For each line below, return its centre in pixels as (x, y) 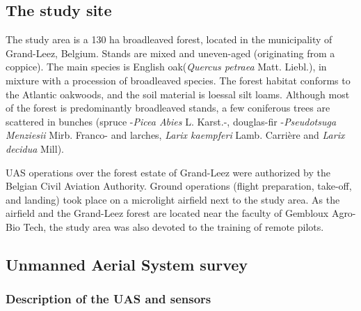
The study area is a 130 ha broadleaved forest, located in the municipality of (169, 39)
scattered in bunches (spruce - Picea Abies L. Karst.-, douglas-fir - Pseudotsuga (171, 121)
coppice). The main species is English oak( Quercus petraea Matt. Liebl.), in (166, 67)
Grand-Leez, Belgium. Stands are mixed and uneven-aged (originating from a (170, 53)
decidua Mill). (35, 148)
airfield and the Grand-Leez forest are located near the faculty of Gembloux (167, 213)
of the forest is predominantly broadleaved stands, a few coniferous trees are (168, 108)
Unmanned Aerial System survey (127, 264)
